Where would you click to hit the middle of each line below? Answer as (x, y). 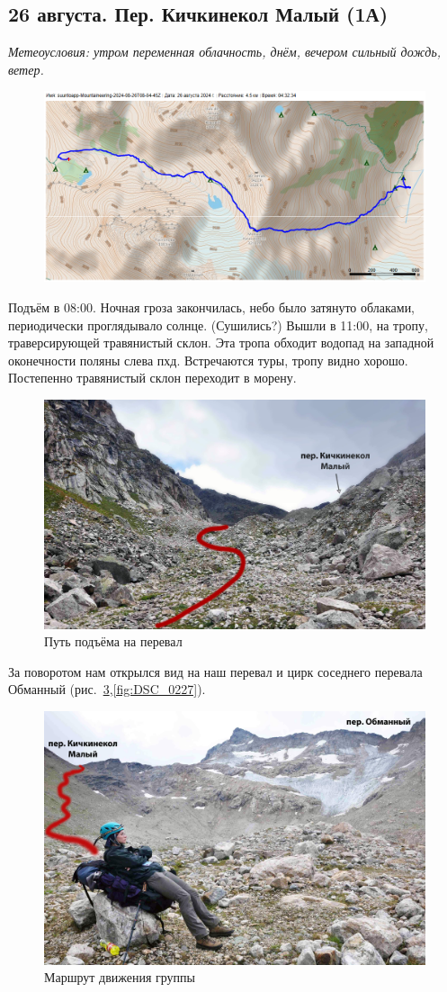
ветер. (26, 69)
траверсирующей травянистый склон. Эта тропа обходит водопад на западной (221, 343)
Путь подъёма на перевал (113, 641)
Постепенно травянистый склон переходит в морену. (152, 378)
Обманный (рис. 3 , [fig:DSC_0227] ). (107, 689)
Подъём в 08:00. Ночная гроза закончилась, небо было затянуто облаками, (212, 307)
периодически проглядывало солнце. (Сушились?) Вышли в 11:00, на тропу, (218, 325)
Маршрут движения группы (120, 977)
